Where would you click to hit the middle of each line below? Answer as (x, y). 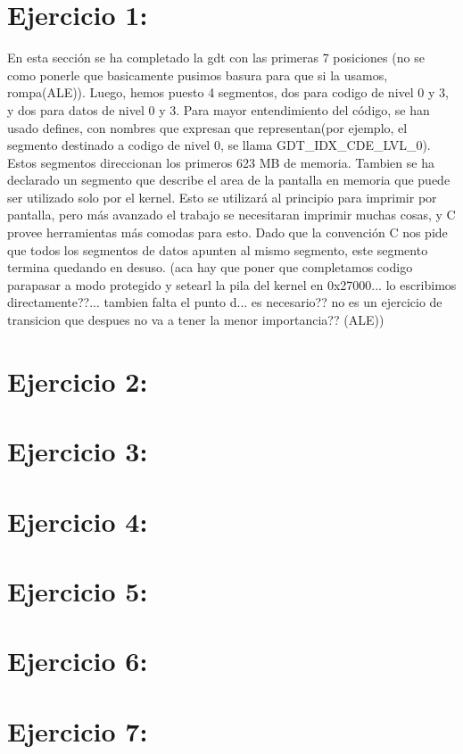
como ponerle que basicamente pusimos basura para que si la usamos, (198, 75)
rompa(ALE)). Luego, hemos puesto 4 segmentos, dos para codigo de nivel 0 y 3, (228, 92)
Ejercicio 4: (78, 521)
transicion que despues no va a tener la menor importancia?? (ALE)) (196, 320)
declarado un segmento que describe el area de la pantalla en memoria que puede (229, 180)
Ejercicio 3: (78, 451)
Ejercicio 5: (78, 590)
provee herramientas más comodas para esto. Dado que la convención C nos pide (227, 232)
